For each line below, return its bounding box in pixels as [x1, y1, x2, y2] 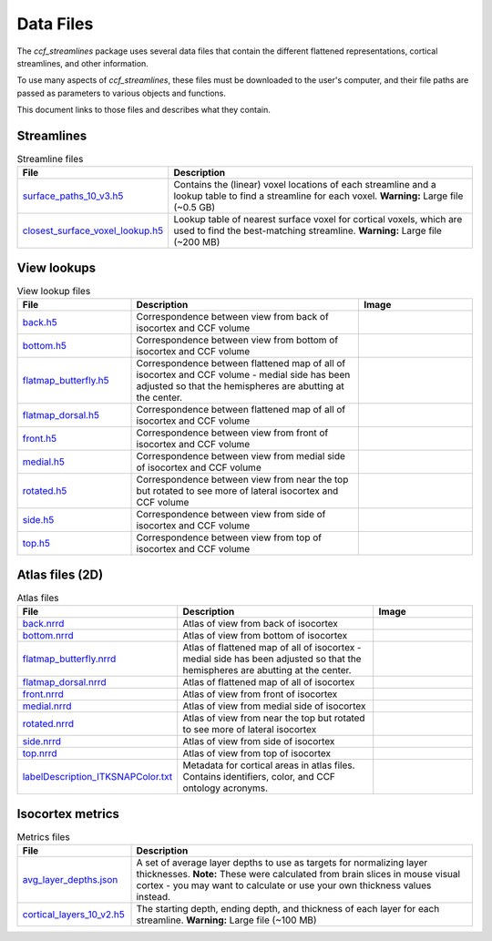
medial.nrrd [22, 700, 72, 712]
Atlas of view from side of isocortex [182, 735, 335, 748]
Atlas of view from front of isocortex [182, 688, 338, 701]
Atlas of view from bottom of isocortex [182, 629, 348, 642]
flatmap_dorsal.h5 [22, 409, 100, 422]
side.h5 [22, 514, 55, 527]
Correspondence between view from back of [136, 311, 330, 323]
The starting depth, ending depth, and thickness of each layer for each [136, 903, 440, 915]
